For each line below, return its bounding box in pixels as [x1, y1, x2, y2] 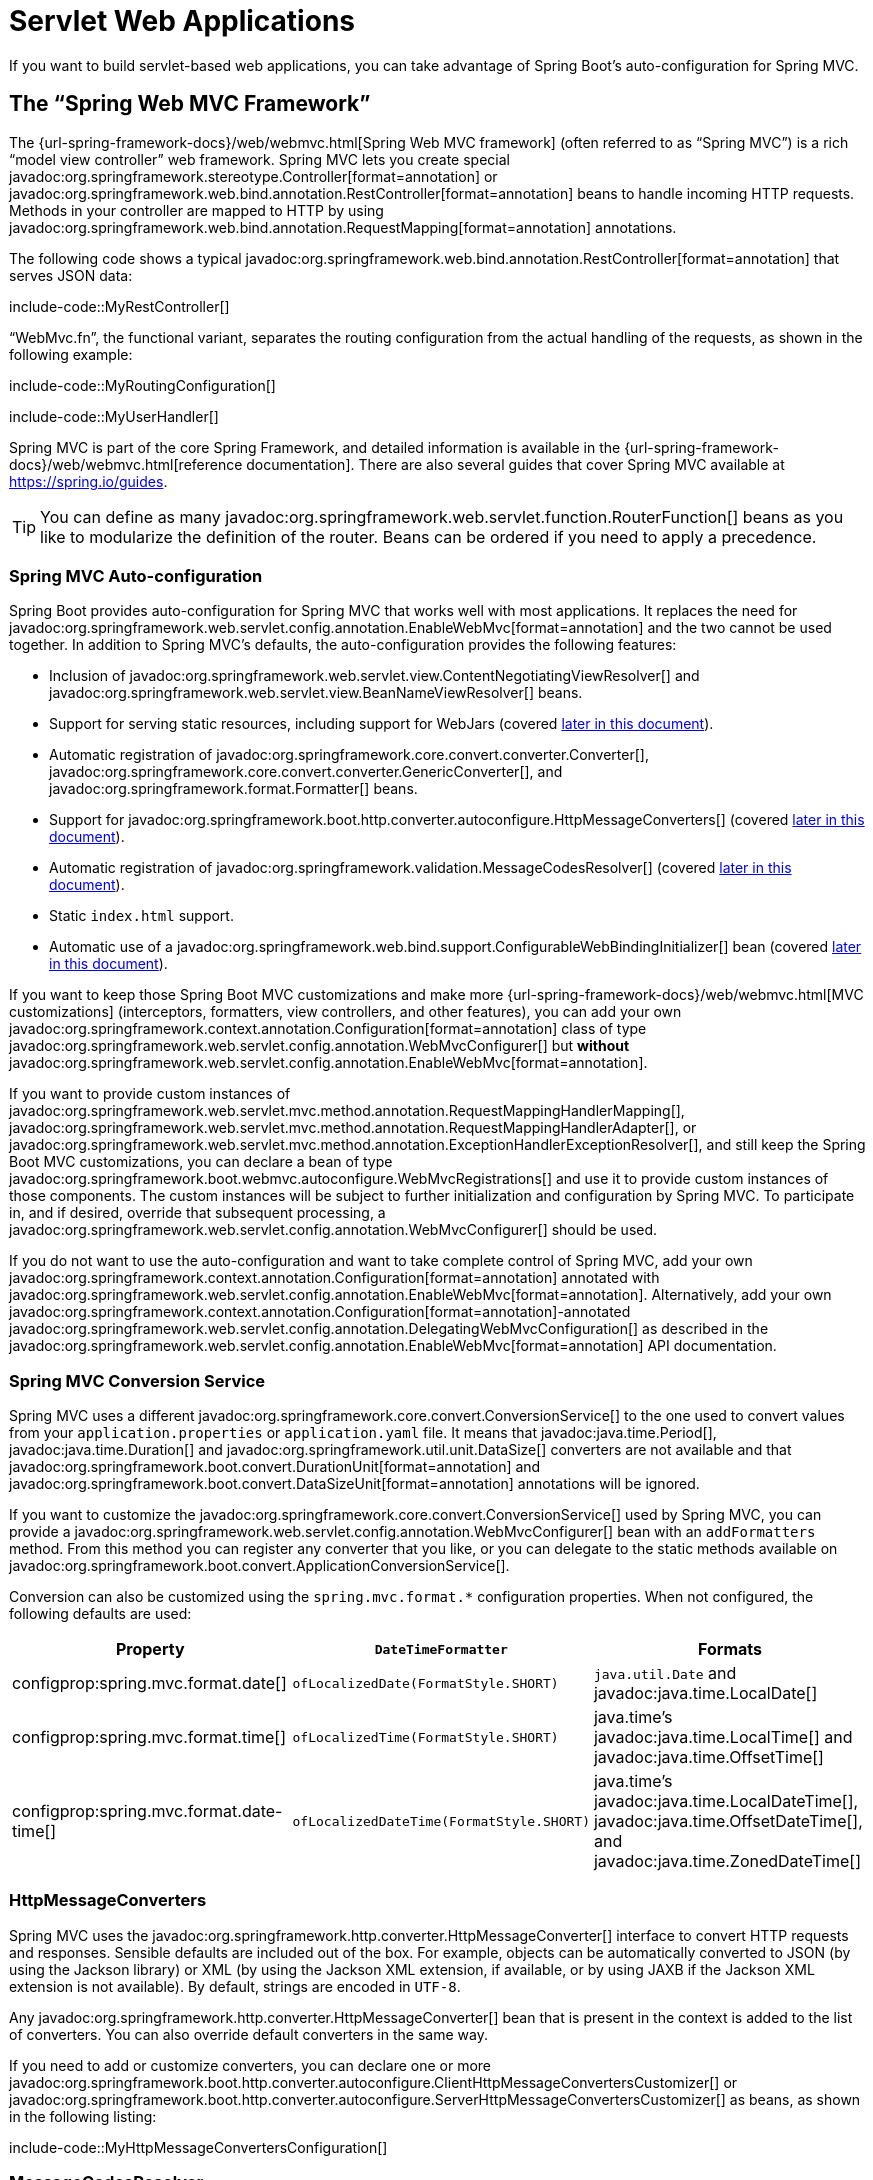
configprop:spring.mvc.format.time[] [12, 1727, 287, 1748]
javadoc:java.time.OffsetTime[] [593, 1747, 824, 1768]
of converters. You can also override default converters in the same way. [9, 2025, 488, 2043]
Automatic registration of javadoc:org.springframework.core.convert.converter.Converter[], [49, 746, 649, 764]
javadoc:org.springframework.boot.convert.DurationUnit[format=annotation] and [9, 1458, 541, 1476]
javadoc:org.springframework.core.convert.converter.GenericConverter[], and [49, 763, 563, 781]
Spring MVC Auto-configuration [9, 565, 263, 586]
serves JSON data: [9, 266, 133, 284]
